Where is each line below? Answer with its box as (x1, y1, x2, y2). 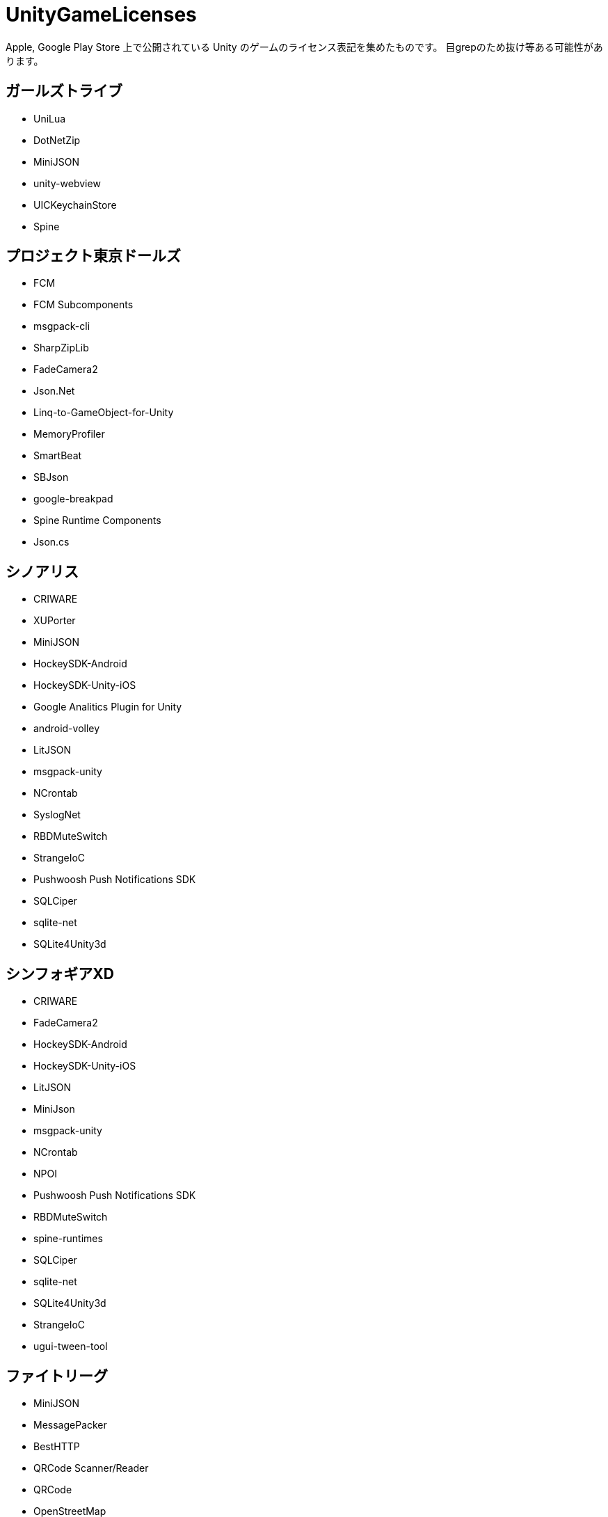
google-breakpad (33, 493, 113, 505)
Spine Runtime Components (33, 514, 161, 527)
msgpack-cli (33, 320, 90, 333)
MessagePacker (33, 1418, 107, 1431)
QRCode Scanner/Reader (33, 1461, 149, 1474)
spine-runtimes (33, 1232, 103, 1245)
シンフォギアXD (6, 964, 115, 983)
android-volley (33, 722, 100, 735)
